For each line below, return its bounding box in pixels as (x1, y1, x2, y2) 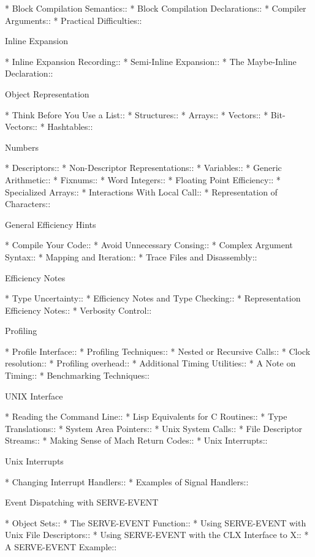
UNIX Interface (5, 389, 63, 402)
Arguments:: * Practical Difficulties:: (5, 13, 142, 26)
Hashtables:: (47, 120, 93, 133)
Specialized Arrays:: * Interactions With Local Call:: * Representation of (5, 185, 278, 198)
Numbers (5, 140, 39, 153)
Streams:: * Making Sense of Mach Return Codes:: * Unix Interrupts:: (5, 434, 268, 447)
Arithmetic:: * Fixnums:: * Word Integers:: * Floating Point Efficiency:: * (5, 173, 281, 186)
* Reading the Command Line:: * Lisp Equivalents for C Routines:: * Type (5, 410, 287, 423)
